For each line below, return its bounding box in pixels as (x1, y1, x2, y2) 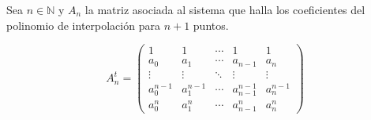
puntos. (193, 16, 229, 33)
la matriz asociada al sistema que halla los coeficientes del (84, 2, 365, 17)
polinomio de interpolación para (6, 16, 160, 33)
